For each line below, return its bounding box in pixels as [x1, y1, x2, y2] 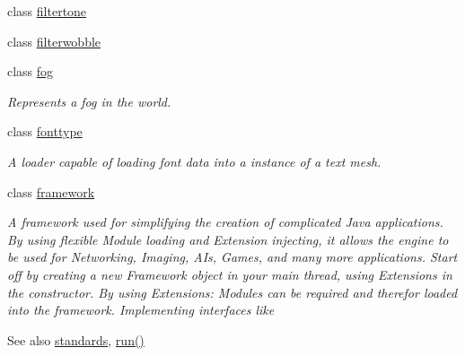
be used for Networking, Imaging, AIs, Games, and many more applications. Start [7, 247, 458, 266]
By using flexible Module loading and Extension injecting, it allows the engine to [7, 230, 449, 248]
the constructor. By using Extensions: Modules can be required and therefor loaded [7, 282, 458, 301]
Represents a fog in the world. [7, 91, 171, 110]
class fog [7, 62, 54, 81]
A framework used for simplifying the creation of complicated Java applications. [7, 213, 443, 231]
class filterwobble [7, 31, 101, 50]
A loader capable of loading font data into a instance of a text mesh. [7, 152, 382, 170]
